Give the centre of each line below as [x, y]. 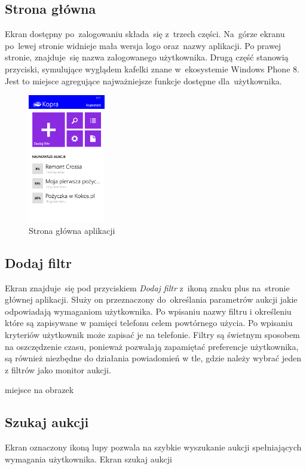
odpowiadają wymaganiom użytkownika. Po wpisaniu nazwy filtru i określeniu [148, 311]
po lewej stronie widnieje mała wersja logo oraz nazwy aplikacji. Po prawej [143, 45]
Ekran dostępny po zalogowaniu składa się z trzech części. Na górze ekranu [145, 34]
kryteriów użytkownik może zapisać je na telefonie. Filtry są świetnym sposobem [152, 334]
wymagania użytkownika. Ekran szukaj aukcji [88, 459]
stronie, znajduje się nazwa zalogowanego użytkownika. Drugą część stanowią [147, 57]
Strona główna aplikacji [72, 230]
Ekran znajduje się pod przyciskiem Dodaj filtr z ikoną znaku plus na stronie [147, 287]
